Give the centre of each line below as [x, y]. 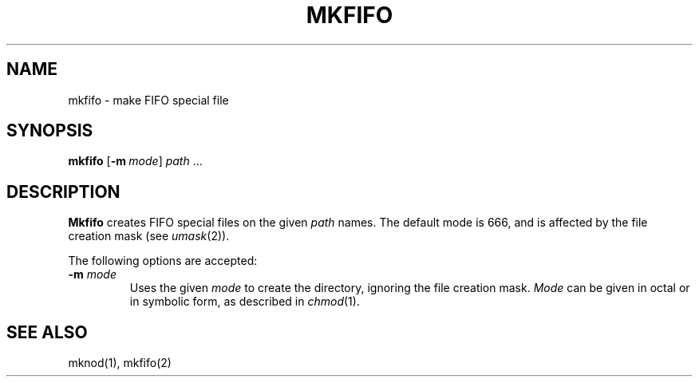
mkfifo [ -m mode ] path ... [135, 161]
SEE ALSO [47, 332]
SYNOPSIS [50, 131]
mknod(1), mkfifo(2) [120, 363]
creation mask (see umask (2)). [149, 236]
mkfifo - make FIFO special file [148, 100]
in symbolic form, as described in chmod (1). [245, 302]
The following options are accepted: [163, 261]
